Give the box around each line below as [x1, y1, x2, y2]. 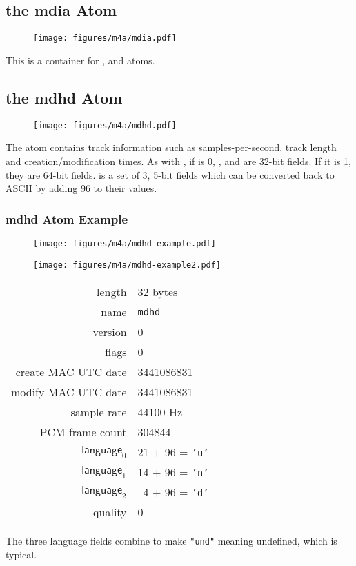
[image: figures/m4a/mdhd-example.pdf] [33, 238, 216, 248]
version [92, 324, 127, 340]
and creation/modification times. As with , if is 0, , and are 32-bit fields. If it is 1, [6, 153, 351, 168]
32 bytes [137, 284, 178, 300]
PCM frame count [39, 424, 127, 440]
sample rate [70, 404, 127, 420]
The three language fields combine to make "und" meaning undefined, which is [6, 534, 337, 548]
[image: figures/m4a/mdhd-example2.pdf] [33, 260, 221, 270]
